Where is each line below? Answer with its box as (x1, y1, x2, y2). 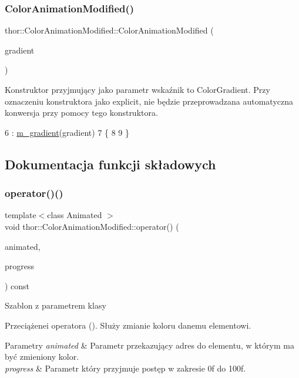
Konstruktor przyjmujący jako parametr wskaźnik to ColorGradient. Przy (5, 83, 270, 95)
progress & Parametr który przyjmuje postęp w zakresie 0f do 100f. (5, 362, 246, 374)
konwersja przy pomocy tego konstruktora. (5, 106, 158, 119)
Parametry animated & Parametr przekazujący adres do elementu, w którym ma (5, 339, 294, 351)
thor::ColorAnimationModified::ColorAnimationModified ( (5, 24, 214, 36)
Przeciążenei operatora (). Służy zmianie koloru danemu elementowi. (5, 319, 251, 331)
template (5, 209, 36, 221)
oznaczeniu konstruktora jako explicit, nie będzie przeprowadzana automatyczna (5, 95, 294, 107)
